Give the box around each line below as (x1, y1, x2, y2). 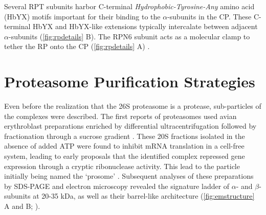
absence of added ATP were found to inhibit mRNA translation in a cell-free (4, 140, 245, 151)
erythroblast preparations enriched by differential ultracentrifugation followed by (4, 121, 257, 131)
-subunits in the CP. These (167, 11, 252, 21)
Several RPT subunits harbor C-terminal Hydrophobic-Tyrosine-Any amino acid (4, 1, 255, 11)
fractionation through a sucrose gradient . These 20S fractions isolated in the (4, 130, 245, 141)
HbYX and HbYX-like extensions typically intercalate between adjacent (33, 21, 258, 32)
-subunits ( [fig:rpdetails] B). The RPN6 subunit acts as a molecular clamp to (8, 31, 250, 41)
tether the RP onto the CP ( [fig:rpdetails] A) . (4, 41, 150, 52)
